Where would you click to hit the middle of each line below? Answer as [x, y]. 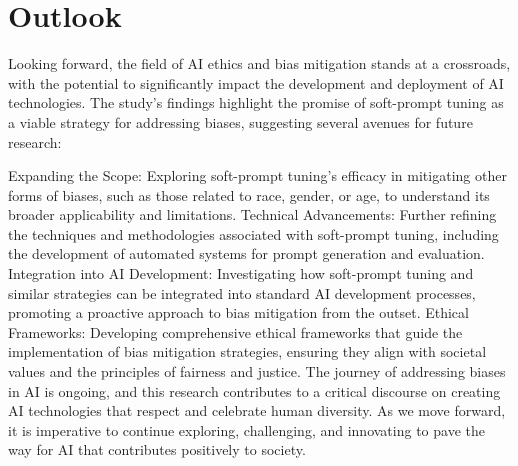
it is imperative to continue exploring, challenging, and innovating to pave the [246, 429]
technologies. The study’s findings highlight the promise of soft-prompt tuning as [256, 102]
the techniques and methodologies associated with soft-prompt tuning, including [253, 233]
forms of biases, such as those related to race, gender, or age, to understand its [249, 194]
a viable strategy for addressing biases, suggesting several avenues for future [240, 121]
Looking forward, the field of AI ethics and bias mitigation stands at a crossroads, [259, 63]
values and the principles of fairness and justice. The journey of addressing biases [257, 371]
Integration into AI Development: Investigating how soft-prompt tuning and [241, 273]
